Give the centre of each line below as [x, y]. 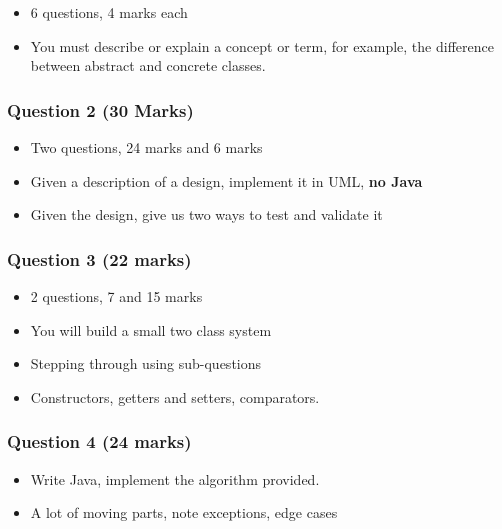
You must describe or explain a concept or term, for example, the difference [262, 45]
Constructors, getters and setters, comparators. [175, 396]
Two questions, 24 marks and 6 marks [146, 147]
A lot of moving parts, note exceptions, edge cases [184, 512]
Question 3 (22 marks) [99, 258]
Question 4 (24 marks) [99, 441]
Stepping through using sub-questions [146, 363]
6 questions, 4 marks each [109, 12]
